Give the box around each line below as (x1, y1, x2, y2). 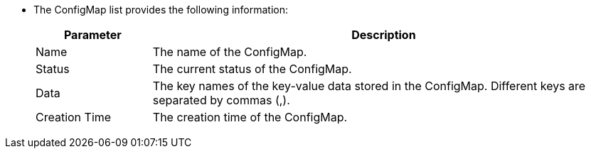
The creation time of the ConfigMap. (152, 110, 348, 124)
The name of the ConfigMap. (152, 45, 307, 59)
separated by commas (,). (152, 93, 290, 107)
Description (351, 28, 416, 42)
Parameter (63, 28, 122, 42)
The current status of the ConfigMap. (152, 62, 352, 76)
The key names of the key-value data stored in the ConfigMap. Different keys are (152, 79, 586, 93)
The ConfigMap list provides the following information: (33, 4, 289, 16)
